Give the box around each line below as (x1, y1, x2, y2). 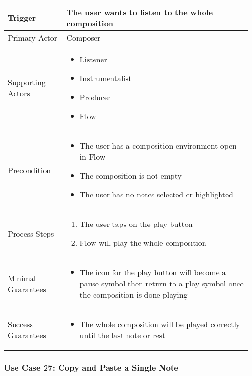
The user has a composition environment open (79, 140, 237, 151)
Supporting (8, 76, 46, 88)
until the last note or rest (79, 330, 166, 341)
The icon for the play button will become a (79, 267, 226, 278)
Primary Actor (8, 32, 58, 43)
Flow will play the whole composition (79, 237, 206, 248)
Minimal (8, 272, 36, 284)
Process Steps (8, 227, 54, 239)
